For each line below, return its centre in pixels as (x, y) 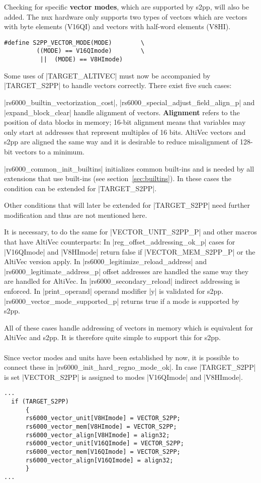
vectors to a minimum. (50, 151)
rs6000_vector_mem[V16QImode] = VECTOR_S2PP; (103, 452)
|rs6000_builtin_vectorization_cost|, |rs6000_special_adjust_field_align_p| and (129, 102)
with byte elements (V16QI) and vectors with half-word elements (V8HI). (117, 26)
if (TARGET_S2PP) (40, 402)
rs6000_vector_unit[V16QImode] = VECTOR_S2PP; (105, 444)
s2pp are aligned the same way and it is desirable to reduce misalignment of (121, 142)
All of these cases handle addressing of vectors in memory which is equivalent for (128, 327)
